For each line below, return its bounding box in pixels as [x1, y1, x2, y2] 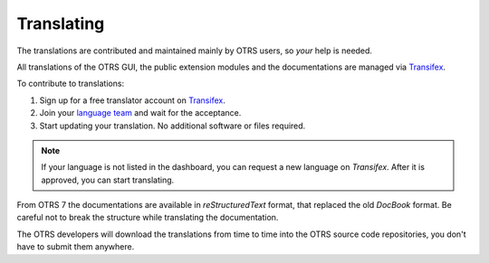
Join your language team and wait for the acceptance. [39, 108, 242, 118]
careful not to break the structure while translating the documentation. [16, 212, 279, 223]
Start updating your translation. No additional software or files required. [39, 120, 306, 131]
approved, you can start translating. [41, 174, 175, 185]
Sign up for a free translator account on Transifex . [39, 95, 225, 106]
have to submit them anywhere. [16, 241, 135, 252]
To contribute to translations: [16, 78, 125, 89]
